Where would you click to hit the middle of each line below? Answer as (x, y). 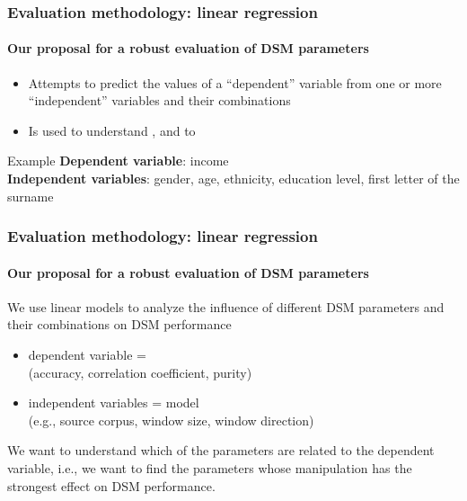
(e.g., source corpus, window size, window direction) (171, 420)
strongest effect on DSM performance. (111, 485)
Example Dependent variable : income (118, 161)
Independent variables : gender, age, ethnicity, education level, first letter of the (233, 179)
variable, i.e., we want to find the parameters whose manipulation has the (210, 468)
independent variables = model (114, 403)
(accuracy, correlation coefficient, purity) (140, 372)
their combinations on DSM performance (119, 324)
